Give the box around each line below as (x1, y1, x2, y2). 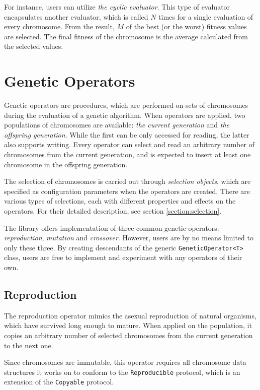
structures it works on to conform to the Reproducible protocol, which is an (4, 366, 240, 377)
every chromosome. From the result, (4, 21, 115, 32)
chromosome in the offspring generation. (4, 159, 128, 169)
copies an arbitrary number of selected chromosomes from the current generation (4, 330, 253, 341)
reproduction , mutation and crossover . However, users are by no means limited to (4, 232, 253, 243)
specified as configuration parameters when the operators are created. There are (4, 185, 250, 196)
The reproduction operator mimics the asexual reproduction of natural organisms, (4, 310, 256, 320)
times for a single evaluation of (158, 11, 253, 22)
